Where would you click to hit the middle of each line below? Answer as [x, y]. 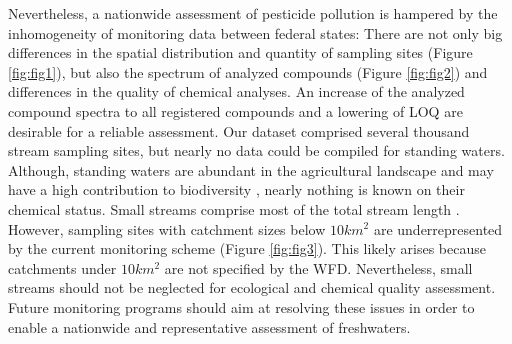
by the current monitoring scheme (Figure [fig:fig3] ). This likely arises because [247, 248]
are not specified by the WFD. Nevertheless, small [318, 267]
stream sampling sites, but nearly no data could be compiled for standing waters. [256, 150]
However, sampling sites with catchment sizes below [167, 228]
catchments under [62, 267]
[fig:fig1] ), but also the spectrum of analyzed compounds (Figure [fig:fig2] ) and [248, 71]
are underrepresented [438, 228]
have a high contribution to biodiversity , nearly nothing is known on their [236, 189]
